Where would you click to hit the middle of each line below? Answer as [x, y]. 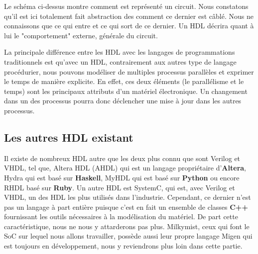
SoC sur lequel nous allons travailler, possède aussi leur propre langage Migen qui [128, 236]
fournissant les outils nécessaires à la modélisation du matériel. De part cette [121, 216]
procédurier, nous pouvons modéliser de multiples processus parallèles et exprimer [129, 71]
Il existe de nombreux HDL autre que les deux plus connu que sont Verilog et [122, 158]
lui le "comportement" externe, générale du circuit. [81, 35]
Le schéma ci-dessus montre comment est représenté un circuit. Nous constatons [126, 6]
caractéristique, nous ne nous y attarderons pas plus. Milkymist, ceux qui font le [127, 226]
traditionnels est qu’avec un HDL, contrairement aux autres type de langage [120, 61]
